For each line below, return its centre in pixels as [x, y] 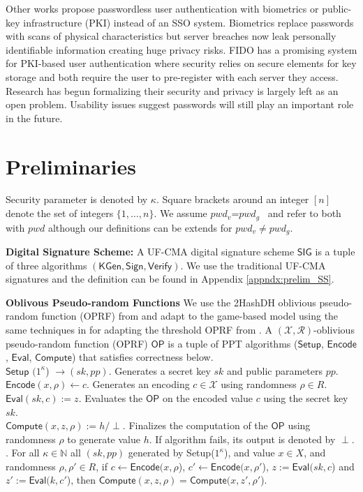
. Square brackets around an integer [232, 199]
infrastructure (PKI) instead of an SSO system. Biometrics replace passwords [188, 22]
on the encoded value [207, 397]
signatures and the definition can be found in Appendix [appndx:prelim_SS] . [170, 279]
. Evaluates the [111, 397]
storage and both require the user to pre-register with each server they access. [172, 76]
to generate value [104, 439]
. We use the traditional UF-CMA [253, 265]
